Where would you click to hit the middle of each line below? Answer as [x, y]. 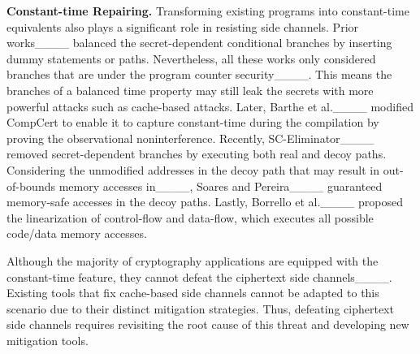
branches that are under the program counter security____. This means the [199, 74]
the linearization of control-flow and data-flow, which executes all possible [190, 217]
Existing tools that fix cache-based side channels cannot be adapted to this [193, 293]
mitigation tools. [48, 340]
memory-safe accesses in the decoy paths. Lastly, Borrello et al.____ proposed [205, 202]
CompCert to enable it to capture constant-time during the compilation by [193, 122]
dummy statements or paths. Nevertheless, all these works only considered [191, 58]
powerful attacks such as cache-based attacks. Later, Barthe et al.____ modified [210, 106]
